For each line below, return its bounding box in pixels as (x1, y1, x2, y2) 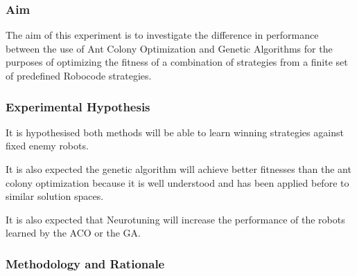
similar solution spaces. (6, 189, 104, 203)
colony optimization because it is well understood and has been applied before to (6, 175, 349, 190)
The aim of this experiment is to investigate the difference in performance (6, 28, 319, 42)
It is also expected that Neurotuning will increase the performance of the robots (6, 212, 345, 226)
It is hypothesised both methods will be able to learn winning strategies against (6, 125, 344, 139)
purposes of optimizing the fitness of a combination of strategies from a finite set (6, 55, 348, 69)
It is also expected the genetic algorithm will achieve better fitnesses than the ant (6, 162, 351, 176)
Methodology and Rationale (6, 255, 165, 272)
